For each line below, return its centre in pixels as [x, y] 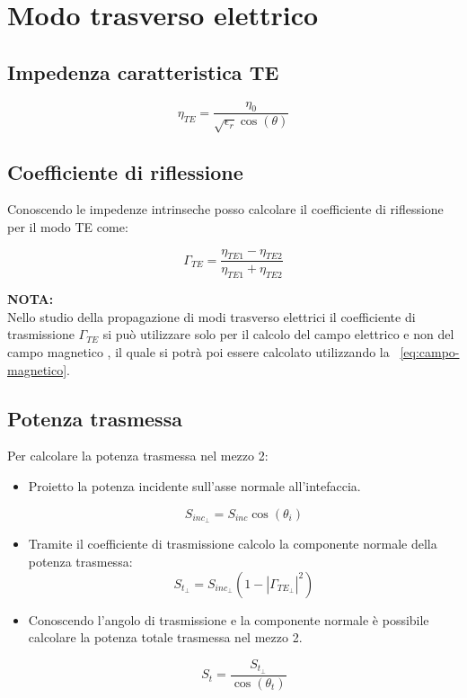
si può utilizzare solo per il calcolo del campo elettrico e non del [278, 334]
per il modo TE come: [68, 226]
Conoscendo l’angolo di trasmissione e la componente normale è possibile [229, 619]
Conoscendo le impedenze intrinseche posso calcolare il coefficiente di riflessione [225, 209]
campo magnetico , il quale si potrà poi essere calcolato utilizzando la [198, 351]
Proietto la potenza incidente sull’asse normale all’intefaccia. [194, 485]
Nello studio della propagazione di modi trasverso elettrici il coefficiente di [211, 316]
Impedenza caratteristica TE [143, 72]
